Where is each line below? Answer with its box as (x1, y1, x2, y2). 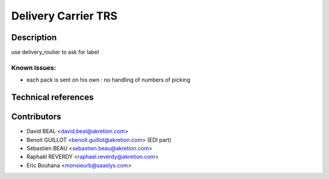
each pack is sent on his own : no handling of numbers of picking (26, 76, 191, 83)
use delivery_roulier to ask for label (11, 49, 99, 56)
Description (11, 32, 57, 43)
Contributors (11, 111, 62, 122)
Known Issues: (11, 63, 57, 72)
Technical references (11, 92, 94, 103)
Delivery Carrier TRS (11, 9, 118, 23)
